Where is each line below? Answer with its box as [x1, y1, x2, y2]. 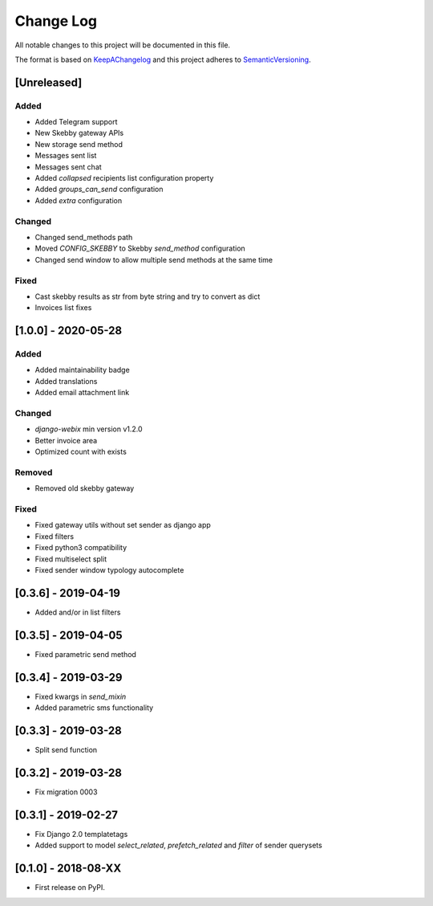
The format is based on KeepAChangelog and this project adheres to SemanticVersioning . [14, 55, 312, 64]
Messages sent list [34, 151, 97, 161]
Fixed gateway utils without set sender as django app [34, 520, 212, 530]
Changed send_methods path [34, 232, 133, 242]
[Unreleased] [14, 75, 83, 89]
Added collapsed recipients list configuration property [34, 173, 214, 183]
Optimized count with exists [34, 447, 127, 457]
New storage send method [34, 139, 123, 149]
